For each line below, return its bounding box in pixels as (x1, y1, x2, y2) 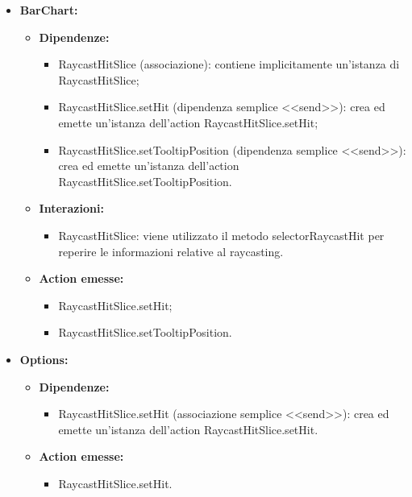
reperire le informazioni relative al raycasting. (58, 242, 284, 259)
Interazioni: (39, 200, 104, 217)
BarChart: (19, 2, 78, 18)
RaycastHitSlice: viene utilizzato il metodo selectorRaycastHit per (58, 226, 385, 243)
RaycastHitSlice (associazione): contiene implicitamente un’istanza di (58, 56, 400, 72)
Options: (19, 350, 69, 367)
